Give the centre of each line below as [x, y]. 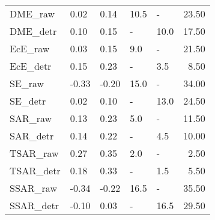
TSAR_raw [34, 153]
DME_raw [32, 14]
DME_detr [33, 31]
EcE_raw [30, 48]
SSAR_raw [33, 188]
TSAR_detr [35, 170]
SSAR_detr [35, 205]
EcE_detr [31, 66]
